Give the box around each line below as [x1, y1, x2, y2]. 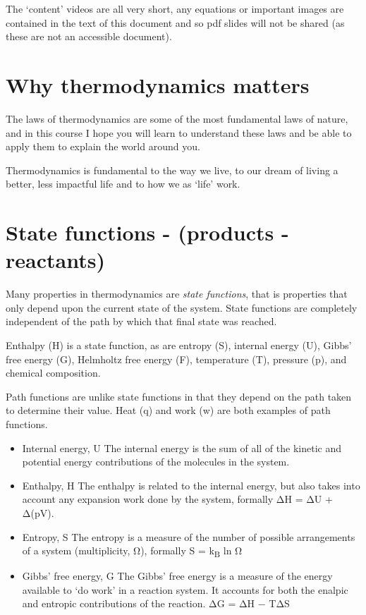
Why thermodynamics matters [6, 70, 310, 99]
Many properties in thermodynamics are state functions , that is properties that [6, 286, 348, 301]
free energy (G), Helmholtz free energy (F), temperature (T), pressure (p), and [6, 351, 347, 366]
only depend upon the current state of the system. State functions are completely [6, 300, 358, 315]
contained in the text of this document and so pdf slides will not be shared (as [6, 15, 345, 30]
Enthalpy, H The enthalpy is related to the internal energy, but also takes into [22, 477, 360, 492]
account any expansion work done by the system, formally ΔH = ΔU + [22, 492, 333, 506]
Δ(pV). [22, 505, 54, 520]
